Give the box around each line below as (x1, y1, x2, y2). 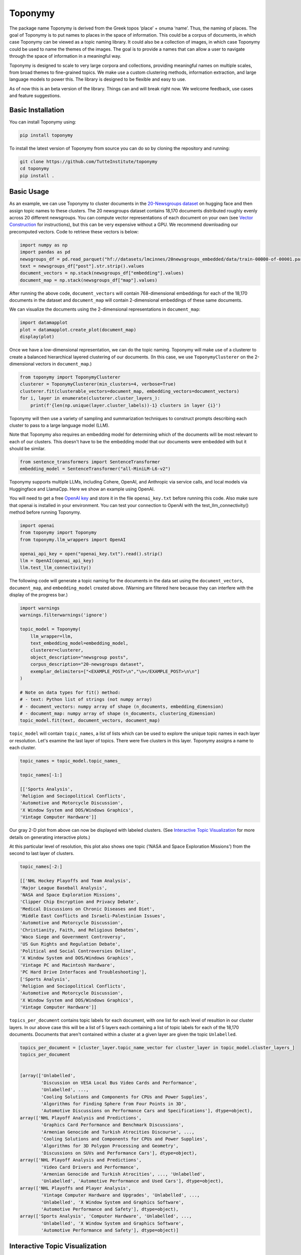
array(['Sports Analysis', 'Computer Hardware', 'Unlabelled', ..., (20, 1213, 192, 1219)
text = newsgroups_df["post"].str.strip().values (20, 263, 144, 269)
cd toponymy (20, 166, 50, 172)
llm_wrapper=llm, (30, 633, 73, 639)
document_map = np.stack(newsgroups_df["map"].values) (20, 277, 158, 283)
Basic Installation (9, 105, 65, 114)
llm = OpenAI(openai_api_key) (20, 558, 94, 563)
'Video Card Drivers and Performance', (41, 1164, 139, 1170)
